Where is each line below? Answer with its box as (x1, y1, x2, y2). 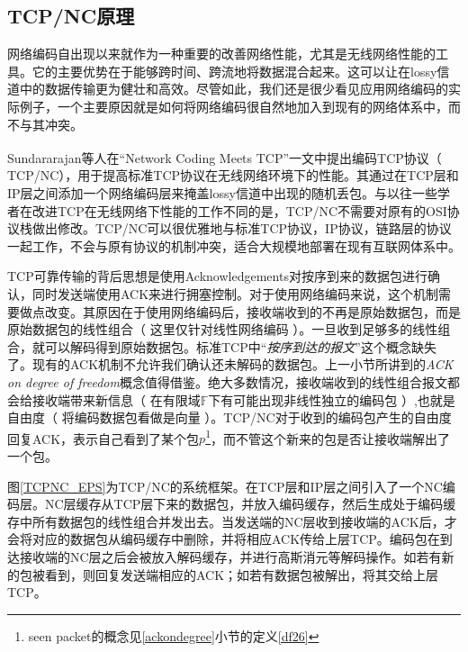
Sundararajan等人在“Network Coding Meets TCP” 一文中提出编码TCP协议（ (7, 148, 442, 167)
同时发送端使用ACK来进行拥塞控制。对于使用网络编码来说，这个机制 (31, 284, 439, 303)
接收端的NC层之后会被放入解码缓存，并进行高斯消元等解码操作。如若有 (19, 547, 442, 566)
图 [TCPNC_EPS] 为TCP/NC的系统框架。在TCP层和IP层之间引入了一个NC (7, 476, 443, 495)
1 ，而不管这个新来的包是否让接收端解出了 (205, 426, 450, 448)
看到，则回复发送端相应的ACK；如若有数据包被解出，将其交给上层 (44, 565, 439, 584)
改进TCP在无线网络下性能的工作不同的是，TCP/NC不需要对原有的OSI (31, 201, 447, 220)
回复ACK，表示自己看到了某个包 (7, 429, 200, 448)
